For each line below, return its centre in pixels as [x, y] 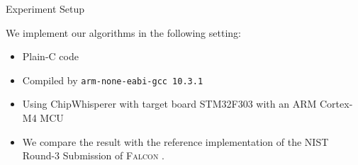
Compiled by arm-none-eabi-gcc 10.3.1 [113, 80]
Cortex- [336, 104]
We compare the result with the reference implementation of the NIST [175, 141]
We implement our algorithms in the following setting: [123, 32]
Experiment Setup [45, 8]
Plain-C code [50, 56]
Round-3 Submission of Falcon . [93, 155]
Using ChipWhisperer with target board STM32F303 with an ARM [169, 104]
